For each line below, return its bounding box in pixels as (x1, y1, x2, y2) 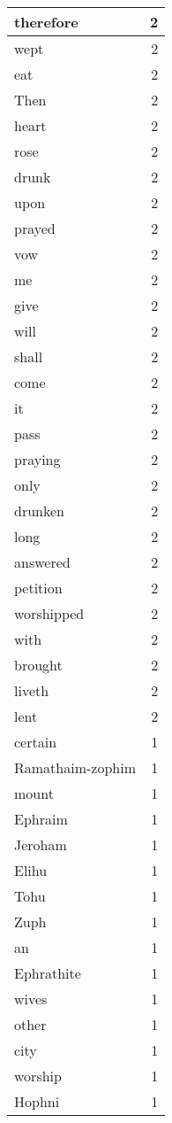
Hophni (14, 1091, 60, 1111)
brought (14, 654, 63, 675)
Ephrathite (14, 963, 81, 983)
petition (14, 577, 63, 598)
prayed (14, 218, 56, 238)
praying (14, 449, 61, 469)
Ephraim (14, 809, 68, 829)
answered (14, 552, 71, 572)
